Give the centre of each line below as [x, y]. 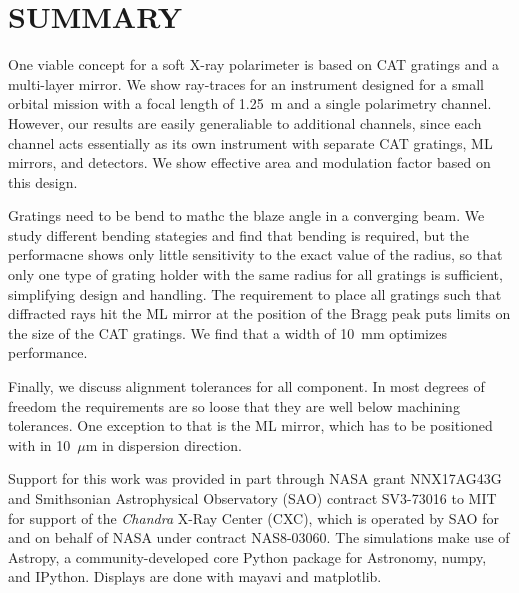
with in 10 [39, 444]
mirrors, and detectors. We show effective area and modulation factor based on [249, 162]
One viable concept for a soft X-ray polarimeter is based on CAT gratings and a [253, 64]
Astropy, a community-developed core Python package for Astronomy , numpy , [247, 556]
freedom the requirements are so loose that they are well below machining [234, 405]
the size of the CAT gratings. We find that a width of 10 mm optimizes [227, 332]
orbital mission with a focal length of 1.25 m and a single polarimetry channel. [250, 103]
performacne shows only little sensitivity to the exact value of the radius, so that [255, 254]
